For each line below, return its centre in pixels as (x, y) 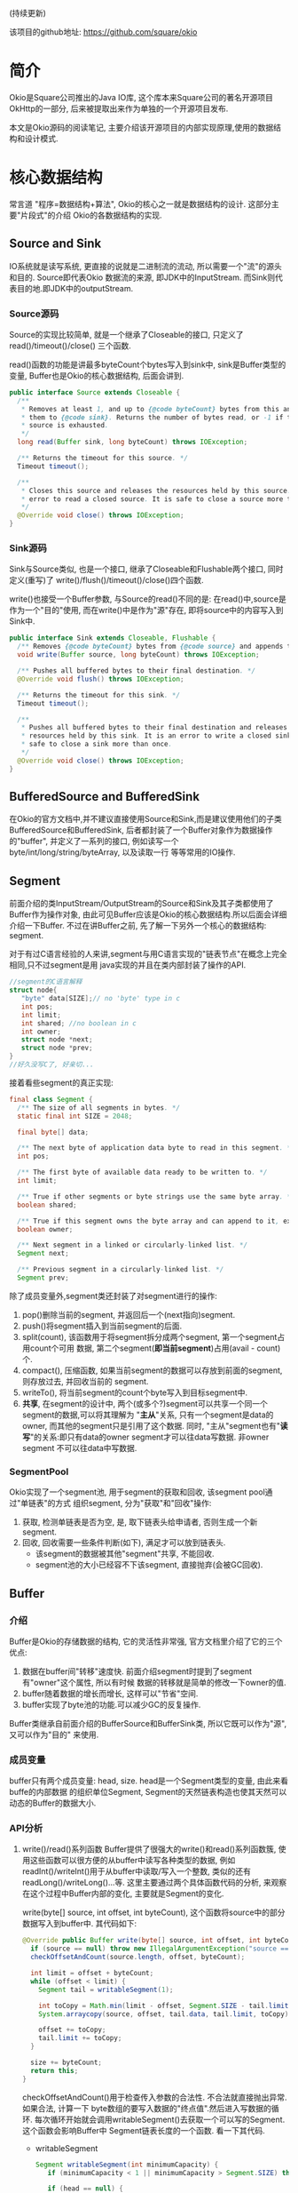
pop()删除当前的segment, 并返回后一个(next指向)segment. (129, 1314)
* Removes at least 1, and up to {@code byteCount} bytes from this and (158, 409)
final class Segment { (51, 1099)
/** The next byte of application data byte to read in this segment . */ (156, 1148)
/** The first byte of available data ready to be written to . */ (142, 1172)
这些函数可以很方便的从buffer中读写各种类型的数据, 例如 (133, 1861)
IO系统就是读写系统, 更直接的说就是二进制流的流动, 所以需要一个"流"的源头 (145, 266)
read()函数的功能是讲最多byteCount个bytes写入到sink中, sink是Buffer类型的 (148, 364)
